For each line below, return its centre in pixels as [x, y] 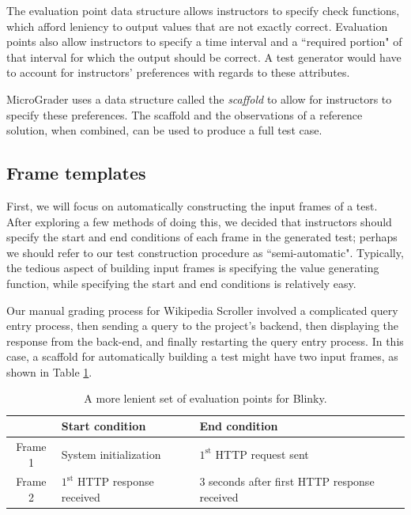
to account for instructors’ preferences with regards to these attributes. [178, 72]
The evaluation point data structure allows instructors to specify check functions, [203, 10]
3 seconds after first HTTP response [287, 481]
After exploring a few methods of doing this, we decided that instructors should [199, 221]
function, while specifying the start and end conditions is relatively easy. [181, 283]
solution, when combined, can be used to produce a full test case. [164, 130]
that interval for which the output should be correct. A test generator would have [204, 57]
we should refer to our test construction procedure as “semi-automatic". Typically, [205, 252]
